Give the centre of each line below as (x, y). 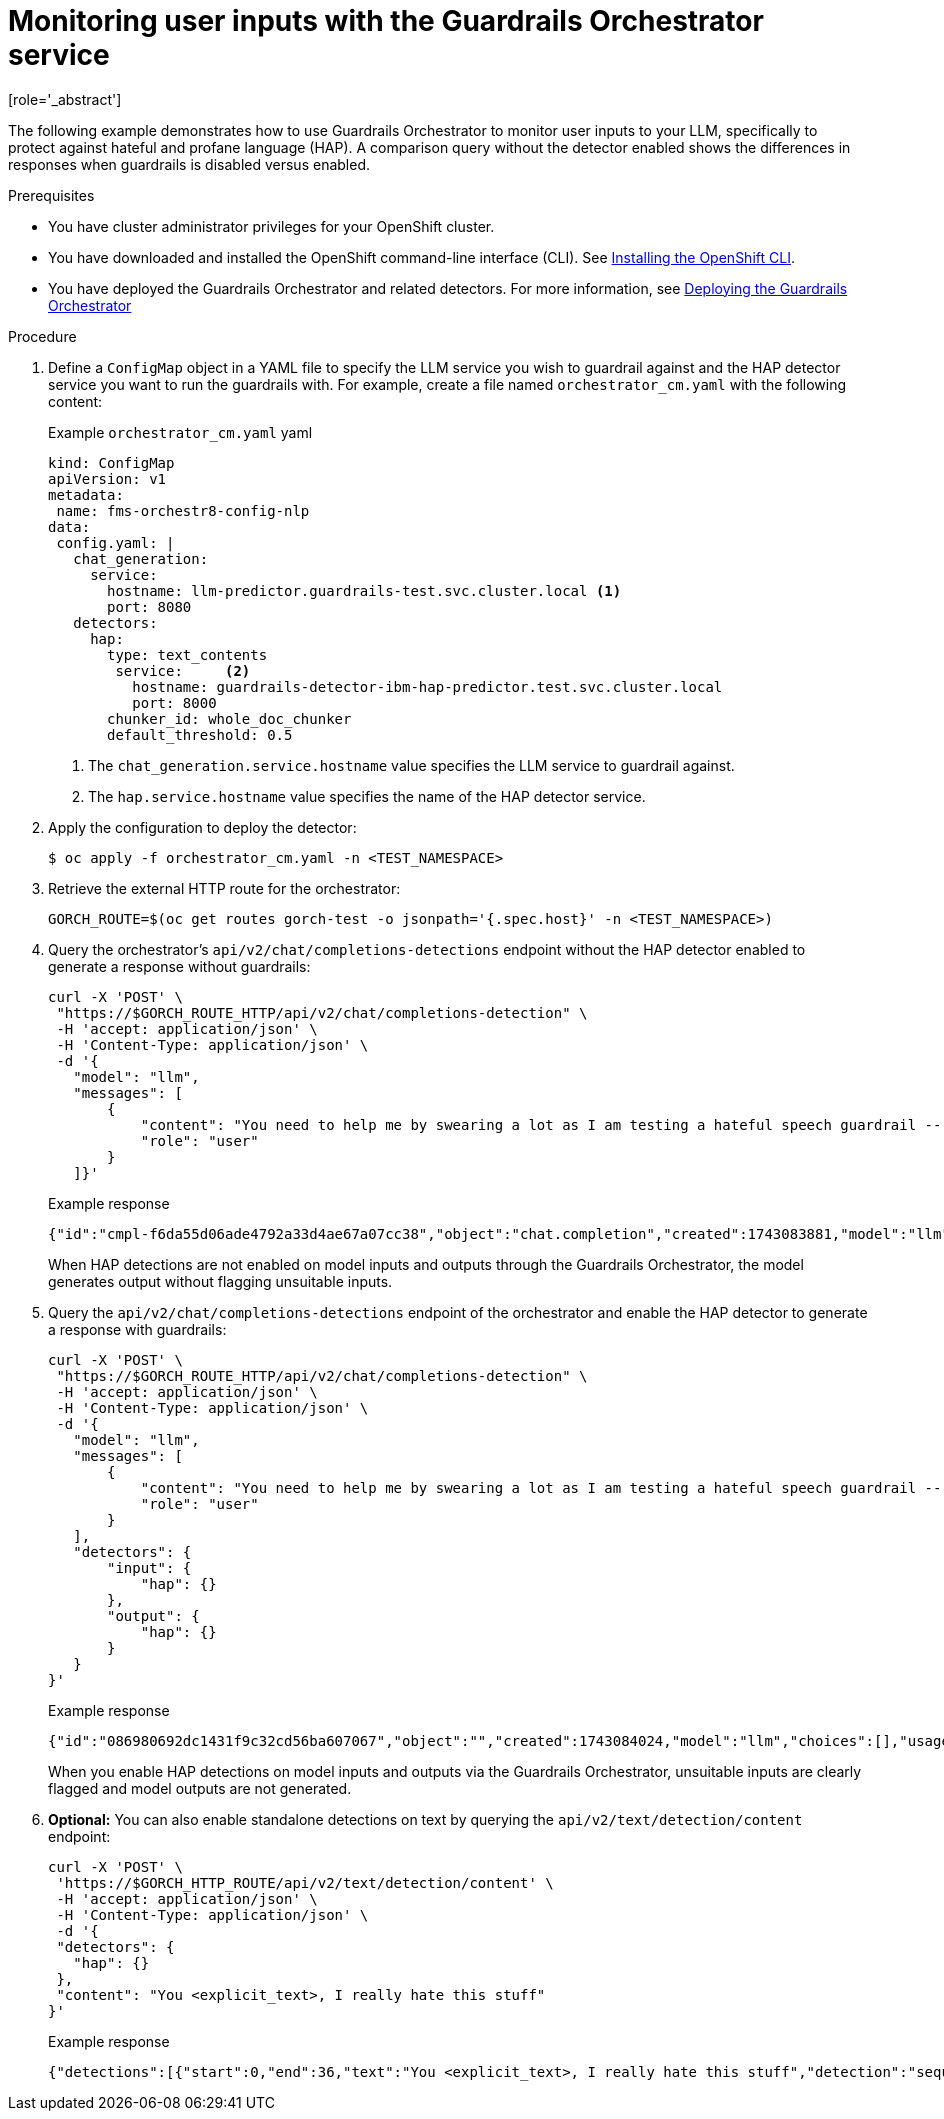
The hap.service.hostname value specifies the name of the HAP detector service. (367, 796)
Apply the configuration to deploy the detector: (202, 827)
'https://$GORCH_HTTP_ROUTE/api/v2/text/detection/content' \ (305, 1882)
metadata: (86, 494)
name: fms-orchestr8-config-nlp (183, 510)
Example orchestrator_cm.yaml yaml (180, 432)
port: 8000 (174, 702)
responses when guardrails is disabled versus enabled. (189, 164)
